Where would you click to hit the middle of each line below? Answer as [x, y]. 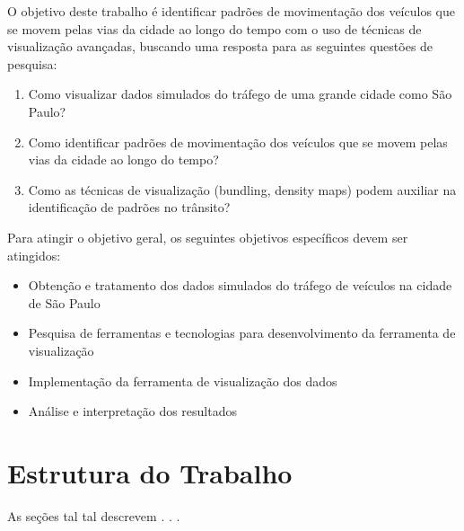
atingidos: [34, 255]
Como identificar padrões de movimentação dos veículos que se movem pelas [238, 142]
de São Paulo [64, 302]
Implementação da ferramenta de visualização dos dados [183, 381]
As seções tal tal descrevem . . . [94, 515]
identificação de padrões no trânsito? [129, 207]
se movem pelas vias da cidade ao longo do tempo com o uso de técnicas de [214, 28]
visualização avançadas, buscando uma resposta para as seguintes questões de [220, 46]
